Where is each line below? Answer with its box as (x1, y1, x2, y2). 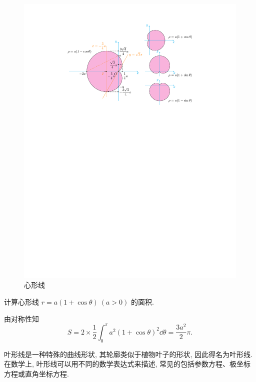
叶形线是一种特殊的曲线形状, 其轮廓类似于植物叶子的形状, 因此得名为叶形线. (4, 349, 252, 359)
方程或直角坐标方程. (4, 368, 69, 379)
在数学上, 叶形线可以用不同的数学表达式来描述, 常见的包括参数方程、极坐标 (4, 359, 251, 369)
